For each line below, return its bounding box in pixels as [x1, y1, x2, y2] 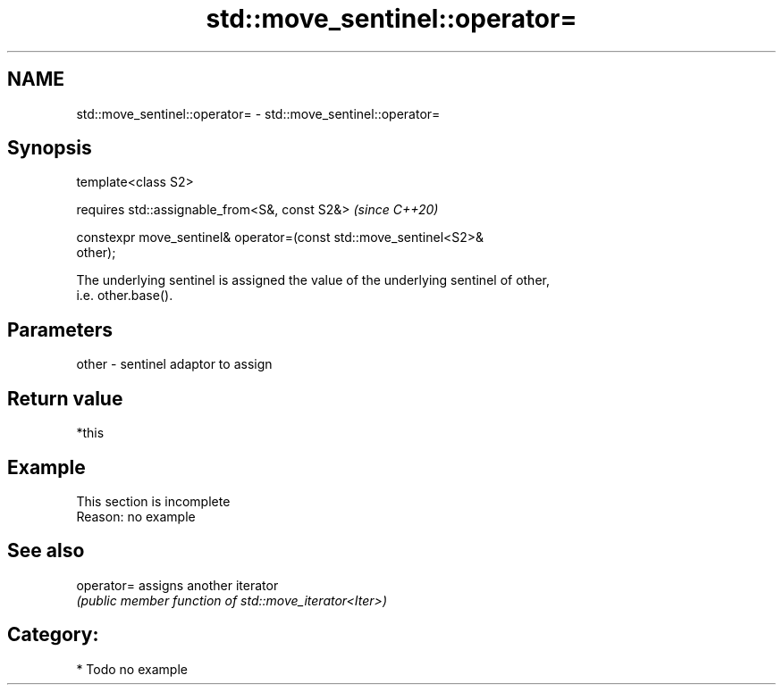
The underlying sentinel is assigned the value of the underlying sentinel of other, [76, 272, 550, 288]
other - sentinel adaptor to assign [76, 356, 273, 372]
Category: [7, 623, 99, 646]
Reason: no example [76, 508, 196, 524]
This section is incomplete [76, 493, 231, 509]
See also [7, 539, 85, 563]
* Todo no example [76, 661, 188, 677]
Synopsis [7, 137, 92, 160]
